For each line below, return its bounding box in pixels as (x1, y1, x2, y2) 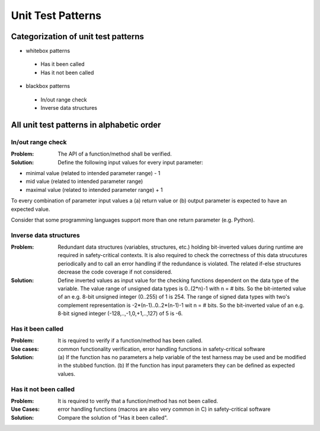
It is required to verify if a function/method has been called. (57, 337, 203, 344)
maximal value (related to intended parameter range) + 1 (25, 186, 163, 193)
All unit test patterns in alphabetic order (11, 119, 161, 130)
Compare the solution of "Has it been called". (57, 414, 168, 421)
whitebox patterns (25, 47, 71, 55)
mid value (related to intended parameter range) (25, 178, 143, 185)
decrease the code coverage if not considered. (57, 268, 172, 275)
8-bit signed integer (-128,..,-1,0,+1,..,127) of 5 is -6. (57, 310, 183, 317)
